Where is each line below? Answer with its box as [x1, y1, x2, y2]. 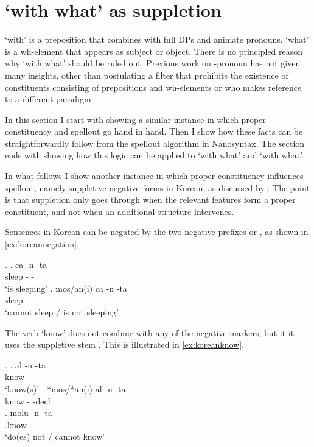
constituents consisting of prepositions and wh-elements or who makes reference [5, 80, 302, 93]
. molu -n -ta [5, 406, 52, 419]
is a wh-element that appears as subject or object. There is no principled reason [5, 44, 303, 57]
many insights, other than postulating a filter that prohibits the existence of [5, 68, 288, 81]
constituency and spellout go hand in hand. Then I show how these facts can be [5, 125, 303, 138]
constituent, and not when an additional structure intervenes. [5, 205, 234, 217]
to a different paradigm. [5, 93, 94, 105]
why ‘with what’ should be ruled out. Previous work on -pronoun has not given [5, 57, 301, 69]
